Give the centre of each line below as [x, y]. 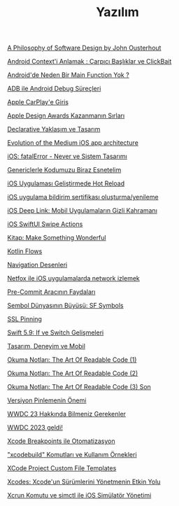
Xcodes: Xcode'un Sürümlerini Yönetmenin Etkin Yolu [84, 482]
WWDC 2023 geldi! [35, 428]
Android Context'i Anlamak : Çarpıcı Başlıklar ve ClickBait [89, 62]
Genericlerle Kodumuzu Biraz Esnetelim [64, 170]
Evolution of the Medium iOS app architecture [73, 143]
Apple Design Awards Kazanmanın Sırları [66, 115]
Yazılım [117, 12]
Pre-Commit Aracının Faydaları [51, 292]
